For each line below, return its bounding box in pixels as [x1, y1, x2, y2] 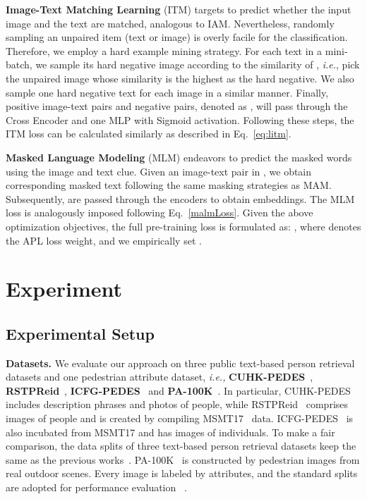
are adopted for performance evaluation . [6, 480, 187, 495]
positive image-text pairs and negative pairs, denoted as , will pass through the [6, 99, 348, 113]
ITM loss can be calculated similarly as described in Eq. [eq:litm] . [6, 126, 291, 141]
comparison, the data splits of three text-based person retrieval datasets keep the [6, 438, 356, 453]
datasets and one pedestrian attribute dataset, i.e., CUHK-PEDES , [6, 369, 313, 384]
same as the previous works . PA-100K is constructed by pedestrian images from [6, 452, 360, 467]
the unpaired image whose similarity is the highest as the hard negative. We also [6, 70, 354, 85]
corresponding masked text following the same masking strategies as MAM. [6, 178, 332, 192]
